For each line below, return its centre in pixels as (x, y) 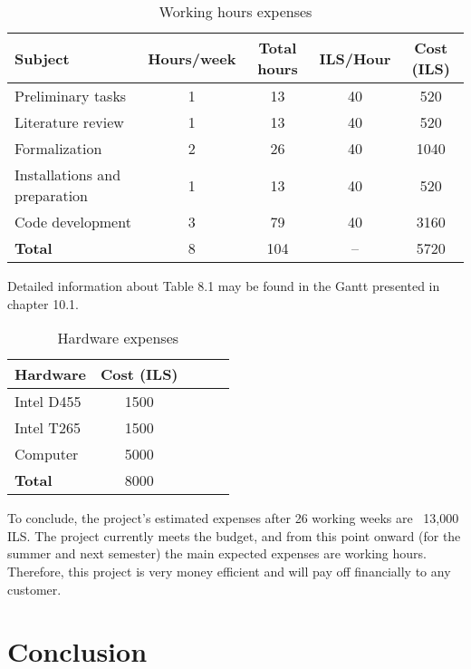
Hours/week (192, 58)
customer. (34, 589)
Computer (47, 454)
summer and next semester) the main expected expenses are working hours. (217, 553)
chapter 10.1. (43, 303)
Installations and (68, 175)
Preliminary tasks (71, 96)
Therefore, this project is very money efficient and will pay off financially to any (229, 571)
